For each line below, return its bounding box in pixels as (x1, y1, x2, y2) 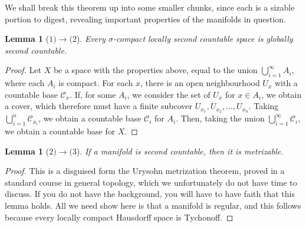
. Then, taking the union (176, 112, 265, 124)
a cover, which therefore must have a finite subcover (5, 100, 192, 112)
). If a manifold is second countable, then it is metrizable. (76, 144, 284, 157)
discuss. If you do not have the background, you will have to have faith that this (5, 187, 295, 200)
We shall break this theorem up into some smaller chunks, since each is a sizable (5, 1, 295, 13)
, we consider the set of (127, 88, 210, 100)
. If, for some (70, 88, 116, 100)
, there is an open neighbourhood (140, 77, 260, 89)
